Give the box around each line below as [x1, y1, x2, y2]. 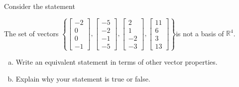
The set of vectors [4, 28, 59, 38]
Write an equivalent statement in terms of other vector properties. [15, 57, 218, 67]
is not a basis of [176, 28, 224, 38]
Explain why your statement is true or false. [15, 73, 150, 84]
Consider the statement [4, 1, 75, 11]
